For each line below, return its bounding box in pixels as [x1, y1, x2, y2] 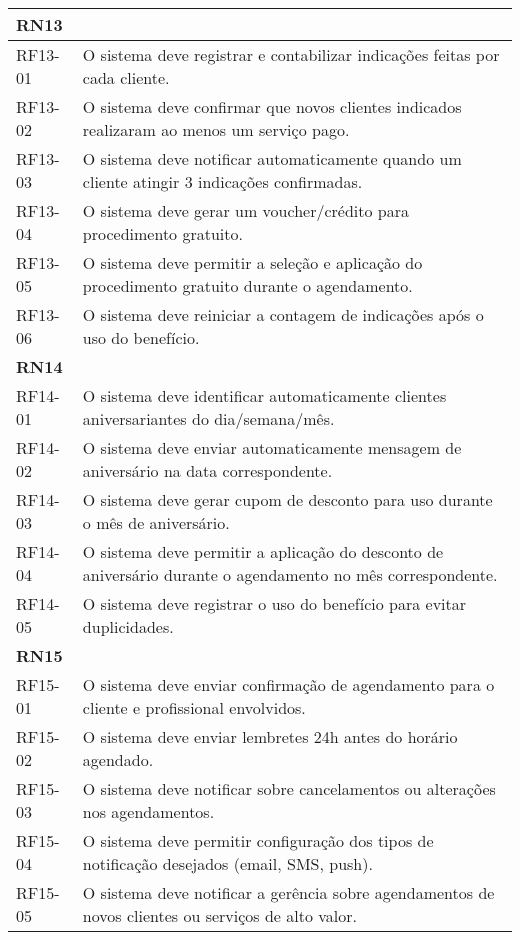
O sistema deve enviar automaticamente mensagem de [82, 436, 462, 459]
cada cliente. [82, 66, 170, 89]
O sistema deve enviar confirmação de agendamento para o [82, 673, 495, 696]
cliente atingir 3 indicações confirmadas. [82, 170, 363, 193]
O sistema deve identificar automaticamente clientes [82, 384, 447, 407]
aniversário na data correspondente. [82, 459, 333, 482]
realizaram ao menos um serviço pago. [82, 118, 350, 141]
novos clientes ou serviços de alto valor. [82, 904, 358, 927]
